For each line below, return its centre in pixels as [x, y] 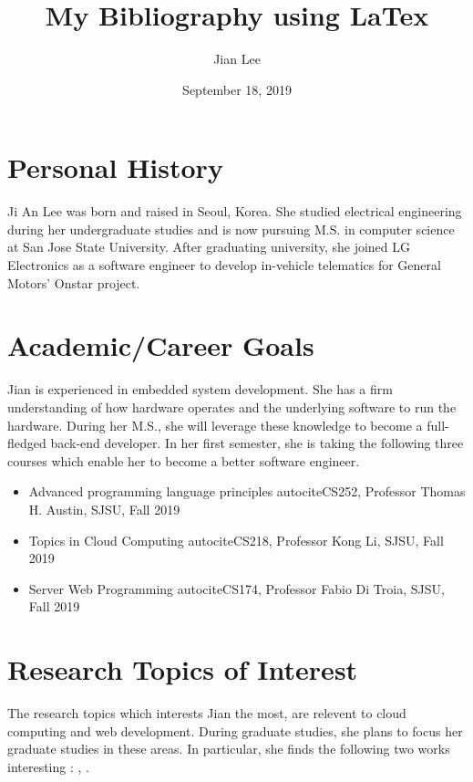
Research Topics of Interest [183, 669]
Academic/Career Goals [161, 345]
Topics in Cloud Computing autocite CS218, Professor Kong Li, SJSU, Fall [236, 540]
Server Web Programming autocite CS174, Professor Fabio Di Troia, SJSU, [236, 588]
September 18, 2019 [237, 89]
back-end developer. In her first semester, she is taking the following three [257, 443]
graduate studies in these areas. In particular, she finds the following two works [229, 749]
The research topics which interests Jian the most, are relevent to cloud [207, 713]
